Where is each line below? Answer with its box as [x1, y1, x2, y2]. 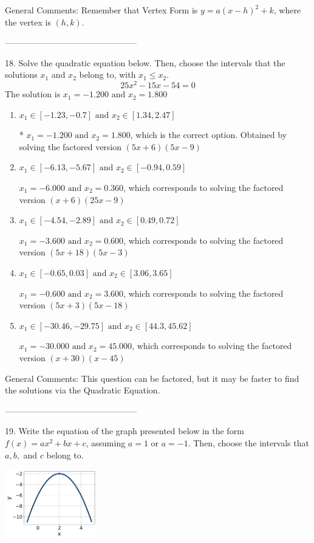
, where [273, 4, 301, 16]
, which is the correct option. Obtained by [130, 128, 287, 141]
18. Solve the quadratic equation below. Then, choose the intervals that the [5, 56, 285, 69]
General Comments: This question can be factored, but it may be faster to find [5, 372, 299, 384]
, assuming [86, 436, 126, 449]
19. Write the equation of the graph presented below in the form [5, 424, 244, 437]
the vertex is [5, 15, 51, 28]
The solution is [5, 88, 61, 100]
